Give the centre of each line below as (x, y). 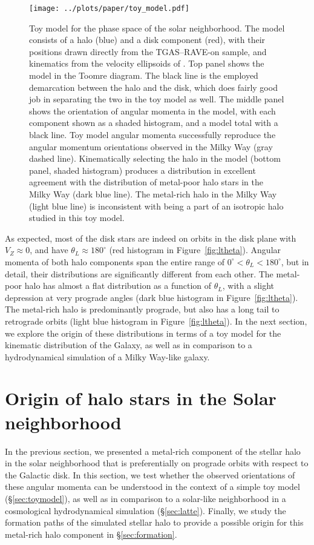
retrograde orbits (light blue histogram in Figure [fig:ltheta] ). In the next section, (156, 321)
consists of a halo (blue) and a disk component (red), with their (147, 40)
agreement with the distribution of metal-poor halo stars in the (146, 182)
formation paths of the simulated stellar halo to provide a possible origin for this (154, 522)
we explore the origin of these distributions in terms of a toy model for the (143, 333)
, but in (295, 261)
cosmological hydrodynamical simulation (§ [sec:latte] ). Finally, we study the (146, 510)
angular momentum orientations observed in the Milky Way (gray (151, 146)
